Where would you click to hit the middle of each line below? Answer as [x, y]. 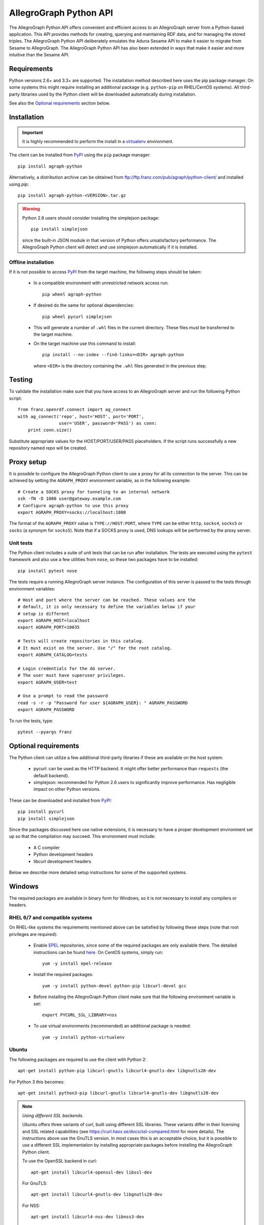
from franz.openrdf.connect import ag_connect [75, 410]
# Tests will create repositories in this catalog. [81, 641]
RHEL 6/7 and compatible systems [51, 918]
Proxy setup [28, 462]
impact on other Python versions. [67, 789]
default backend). [51, 775]
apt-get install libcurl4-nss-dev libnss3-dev [88, 1217]
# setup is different [44, 613]
